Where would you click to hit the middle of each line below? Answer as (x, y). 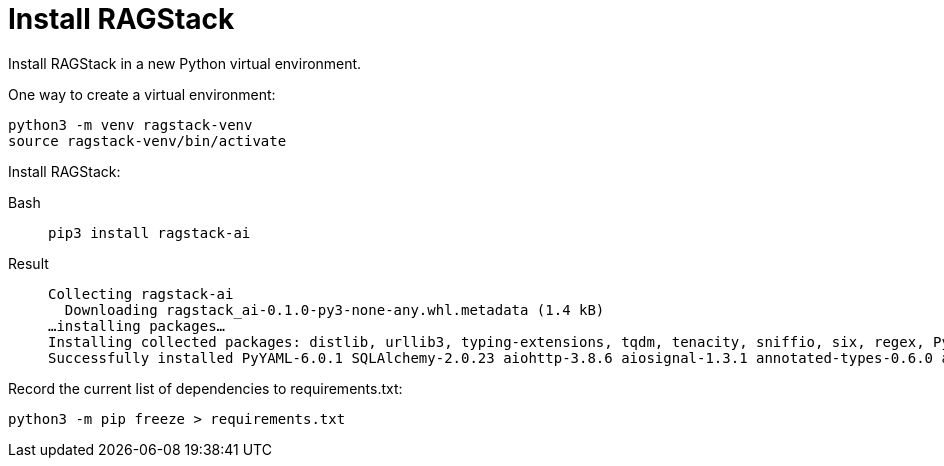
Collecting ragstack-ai (141, 293)
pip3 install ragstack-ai (149, 232)
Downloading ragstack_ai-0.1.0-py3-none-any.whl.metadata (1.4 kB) (334, 309)
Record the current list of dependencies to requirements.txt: (205, 388)
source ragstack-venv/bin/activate (147, 140)
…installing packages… (137, 325)
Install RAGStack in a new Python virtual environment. (185, 63)
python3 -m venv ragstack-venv (130, 124)
